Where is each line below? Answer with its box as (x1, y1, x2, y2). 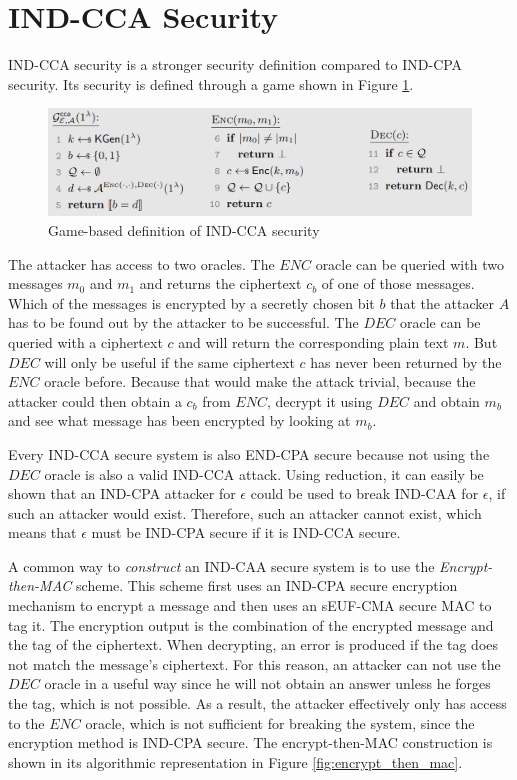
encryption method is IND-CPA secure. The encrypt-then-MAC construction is (8, 732, 493, 753)
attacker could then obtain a (8, 390, 182, 411)
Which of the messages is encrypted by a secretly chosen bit (8, 292, 375, 313)
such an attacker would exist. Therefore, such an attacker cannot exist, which (8, 502, 482, 523)
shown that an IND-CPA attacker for (8, 483, 236, 504)
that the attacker (390, 292, 495, 313)
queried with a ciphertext (8, 331, 163, 352)
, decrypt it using (266, 390, 373, 411)
